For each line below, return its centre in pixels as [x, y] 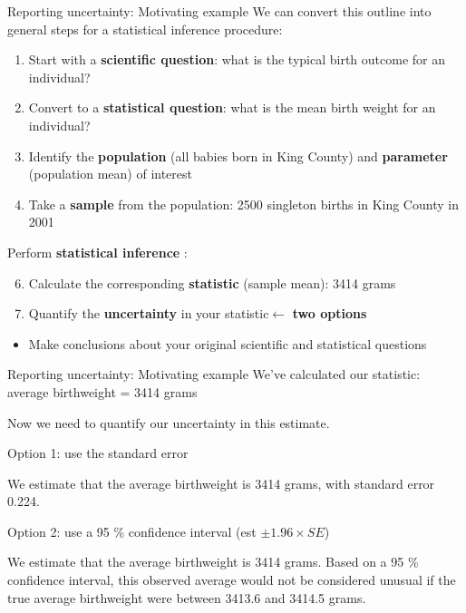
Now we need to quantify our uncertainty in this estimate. [169, 422]
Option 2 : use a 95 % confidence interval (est [132, 531]
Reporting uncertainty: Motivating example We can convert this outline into [219, 11]
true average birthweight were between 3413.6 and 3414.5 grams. [187, 597]
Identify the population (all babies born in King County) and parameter [238, 156]
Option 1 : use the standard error [98, 453]
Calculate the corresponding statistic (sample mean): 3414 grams [212, 282]
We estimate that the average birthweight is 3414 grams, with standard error [221, 483]
